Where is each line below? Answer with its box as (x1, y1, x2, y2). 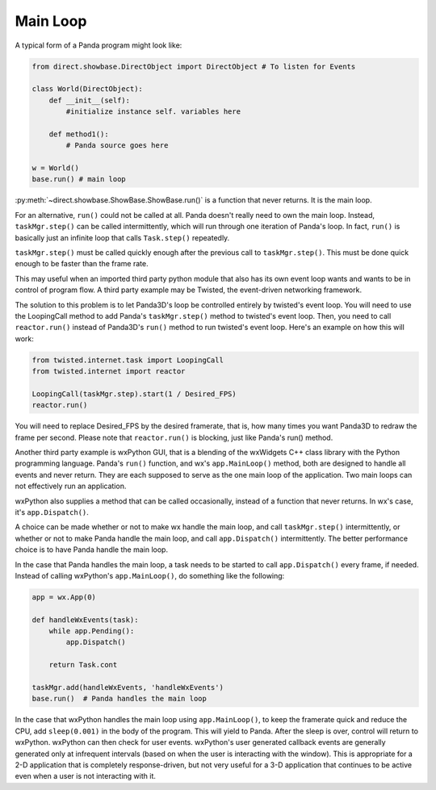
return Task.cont (48, 660, 118, 670)
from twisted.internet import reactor (31, 367, 186, 376)
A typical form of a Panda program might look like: (15, 40, 182, 50)
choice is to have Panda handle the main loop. (15, 545, 169, 554)
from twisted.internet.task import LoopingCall (31, 355, 224, 365)
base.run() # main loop (31, 174, 127, 184)
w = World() (31, 164, 80, 173)
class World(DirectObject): (31, 85, 143, 94)
